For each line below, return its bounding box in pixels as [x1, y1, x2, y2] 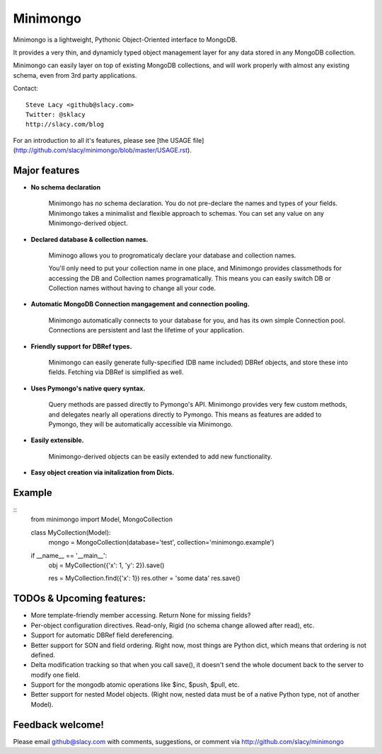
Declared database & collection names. [30, 235, 149, 243]
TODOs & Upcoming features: [13, 593, 146, 605]
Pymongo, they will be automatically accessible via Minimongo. [48, 420, 233, 428]
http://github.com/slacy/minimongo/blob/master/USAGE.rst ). [15, 146, 192, 155]
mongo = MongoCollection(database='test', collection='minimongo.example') [48, 538, 275, 547]
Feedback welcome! [13, 719, 104, 731]
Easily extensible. [30, 436, 84, 445]
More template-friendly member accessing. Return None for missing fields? [30, 611, 251, 620]
